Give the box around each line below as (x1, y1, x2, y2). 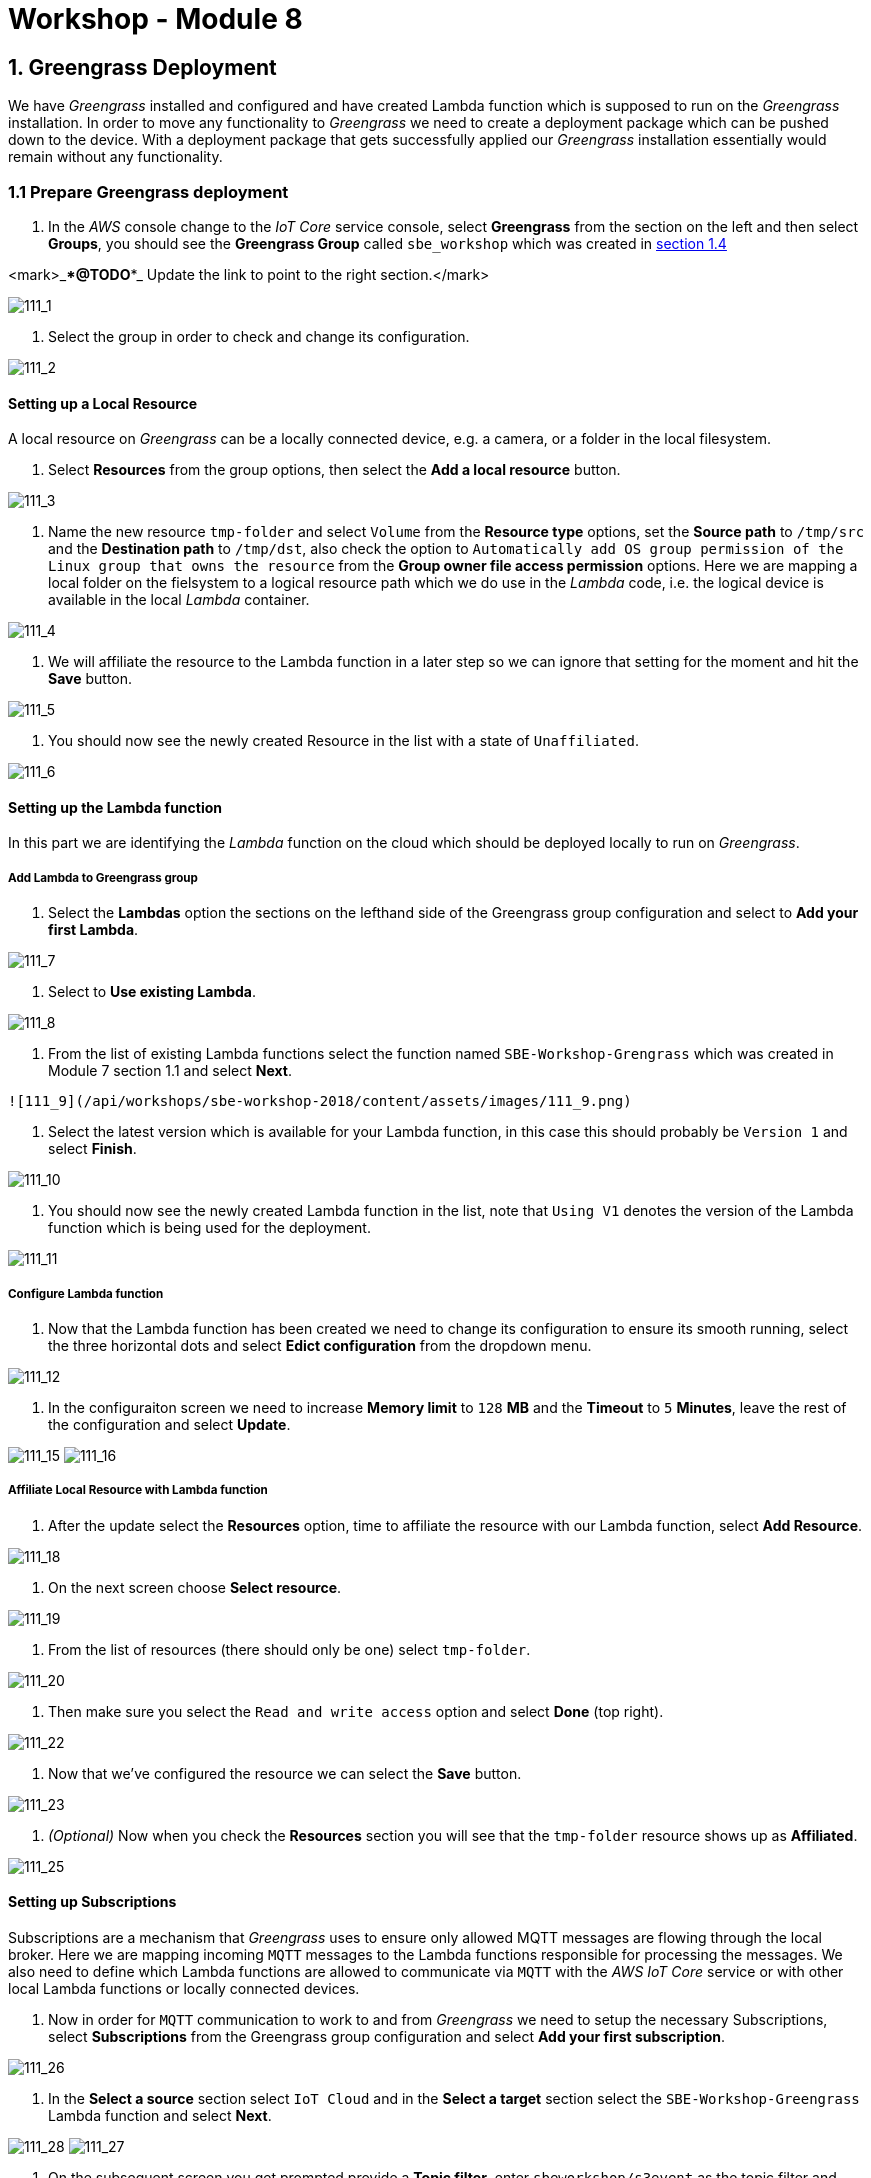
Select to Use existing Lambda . (48, 983, 257, 1001)
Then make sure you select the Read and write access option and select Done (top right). (48, 1702, 664, 1720)
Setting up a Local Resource (8, 394, 198, 412)
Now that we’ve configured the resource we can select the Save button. (48, 1764, 522, 1782)
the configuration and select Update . (48, 1415, 291, 1433)
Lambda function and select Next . (48, 2106, 272, 2124)
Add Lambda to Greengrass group (8, 870, 198, 885)
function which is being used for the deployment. (48, 1219, 371, 1237)
